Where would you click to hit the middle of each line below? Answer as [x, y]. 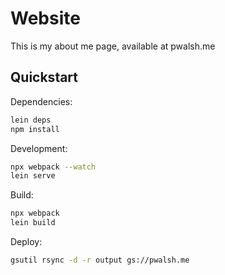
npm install [35, 129]
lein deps [31, 120]
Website [45, 18]
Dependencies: [41, 101]
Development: [39, 148]
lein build [33, 223]
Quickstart [44, 77]
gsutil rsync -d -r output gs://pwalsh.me [100, 260]
